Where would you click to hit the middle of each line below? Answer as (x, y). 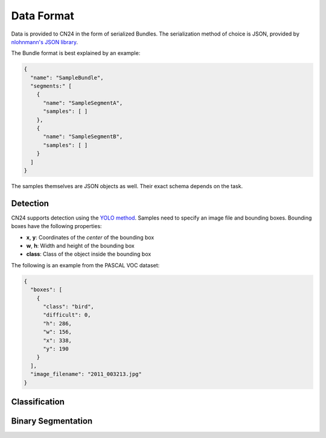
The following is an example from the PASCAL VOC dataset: (85, 265)
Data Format (43, 16)
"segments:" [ (51, 86)
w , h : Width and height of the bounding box (81, 246)
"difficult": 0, (67, 315)
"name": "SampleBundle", (67, 78)
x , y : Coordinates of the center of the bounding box (90, 237)
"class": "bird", (69, 307)
